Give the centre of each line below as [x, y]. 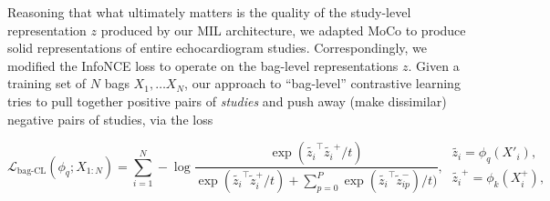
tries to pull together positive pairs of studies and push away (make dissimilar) [227, 100]
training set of [47, 83]
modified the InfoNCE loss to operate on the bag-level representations [203, 65]
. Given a [434, 65]
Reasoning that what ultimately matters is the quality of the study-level [209, 12]
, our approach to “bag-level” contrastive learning [322, 83]
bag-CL [31, 171]
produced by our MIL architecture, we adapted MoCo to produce [283, 30]
